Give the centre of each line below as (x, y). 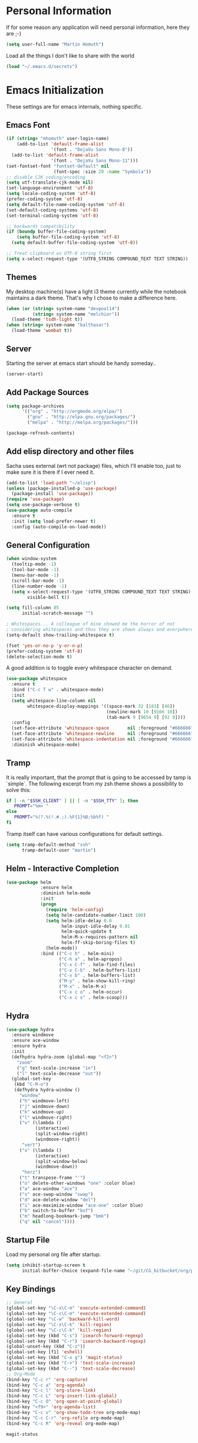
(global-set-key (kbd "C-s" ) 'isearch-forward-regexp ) (75, 1335)
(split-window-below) (62, 1161)
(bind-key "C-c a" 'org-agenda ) (46, 1385)
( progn (49, 904)
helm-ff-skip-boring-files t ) (98, 943)
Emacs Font (28, 125)
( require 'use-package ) (35, 499)
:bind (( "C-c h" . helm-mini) (77, 953)
